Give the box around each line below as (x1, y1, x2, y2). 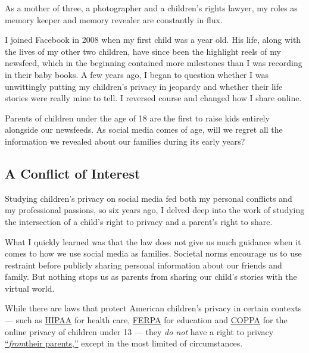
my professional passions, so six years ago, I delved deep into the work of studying (5, 204, 305, 216)
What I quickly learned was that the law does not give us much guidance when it (5, 235, 301, 248)
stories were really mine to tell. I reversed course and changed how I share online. (5, 92, 302, 104)
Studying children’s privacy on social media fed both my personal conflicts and (5, 192, 292, 204)
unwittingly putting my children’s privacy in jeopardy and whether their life (5, 80, 283, 92)
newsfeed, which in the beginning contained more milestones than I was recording (5, 57, 302, 69)
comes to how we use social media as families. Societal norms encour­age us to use (5, 247, 302, 260)
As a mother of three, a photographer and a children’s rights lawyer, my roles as (5, 2, 298, 14)
